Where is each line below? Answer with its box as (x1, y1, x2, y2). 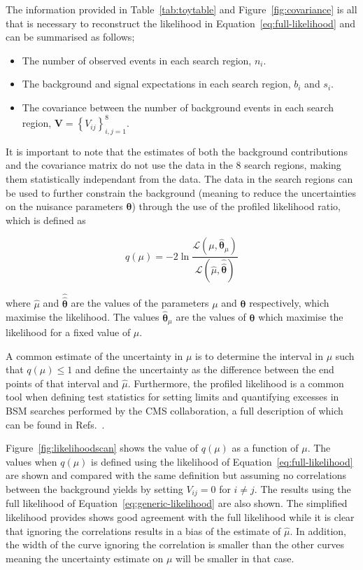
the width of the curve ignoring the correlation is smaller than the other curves (6, 537, 344, 552)
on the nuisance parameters (6, 199, 123, 214)
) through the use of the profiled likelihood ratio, (131, 199, 341, 214)
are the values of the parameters (71, 296, 209, 310)
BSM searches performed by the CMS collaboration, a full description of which (6, 403, 343, 417)
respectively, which (249, 296, 329, 310)
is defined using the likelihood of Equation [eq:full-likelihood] (91, 454, 353, 468)
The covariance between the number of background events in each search (22, 99, 334, 114)
